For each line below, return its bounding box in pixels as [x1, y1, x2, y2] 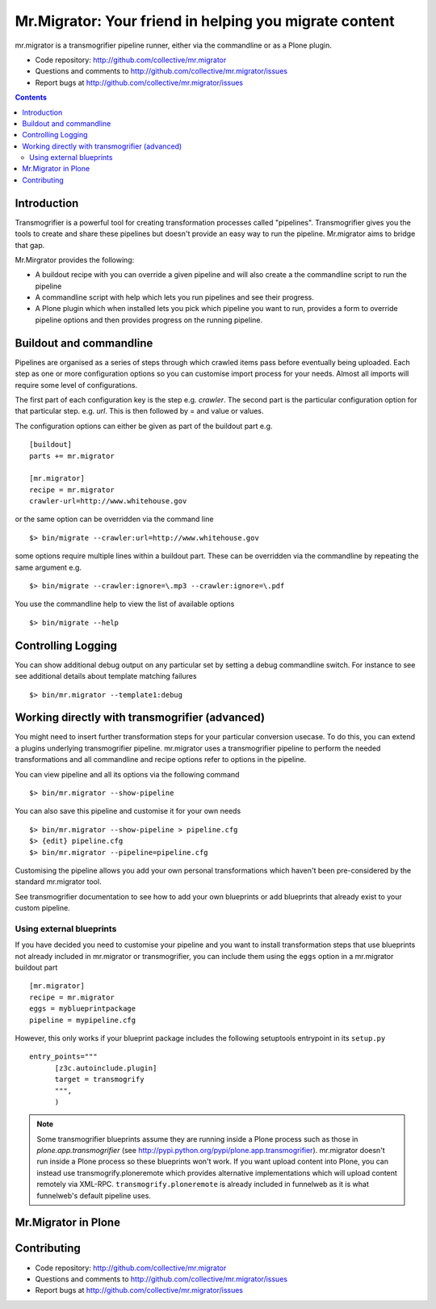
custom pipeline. [15, 903, 70, 913]
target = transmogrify [54, 1075, 145, 1084]
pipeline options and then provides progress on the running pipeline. [35, 315, 262, 325]
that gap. [15, 240, 45, 250]
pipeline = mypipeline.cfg [29, 1015, 136, 1025]
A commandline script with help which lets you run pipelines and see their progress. [35, 293, 315, 302]
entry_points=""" [29, 1052, 98, 1062]
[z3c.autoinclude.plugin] [54, 1063, 157, 1072]
